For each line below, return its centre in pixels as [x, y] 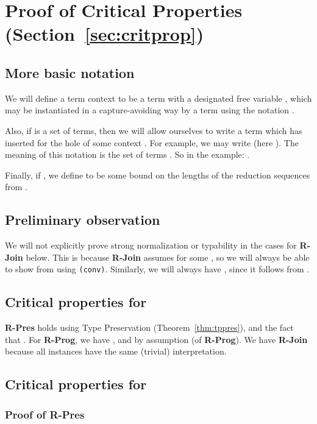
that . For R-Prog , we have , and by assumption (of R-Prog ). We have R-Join [156, 339]
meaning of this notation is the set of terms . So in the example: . [127, 154]
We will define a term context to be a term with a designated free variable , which [158, 98]
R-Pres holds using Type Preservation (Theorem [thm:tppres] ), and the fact [149, 327]
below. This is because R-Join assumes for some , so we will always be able [168, 257]
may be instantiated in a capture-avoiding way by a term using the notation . [150, 110]
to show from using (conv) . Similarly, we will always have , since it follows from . [157, 269]
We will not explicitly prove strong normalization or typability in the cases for [151, 245]
